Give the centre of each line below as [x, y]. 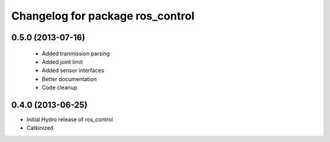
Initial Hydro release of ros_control [70, 119]
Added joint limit [62, 62]
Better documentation [69, 79]
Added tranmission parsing [76, 53]
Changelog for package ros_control [103, 16]
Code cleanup [60, 88]
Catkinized [40, 128]
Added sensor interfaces [73, 71]
